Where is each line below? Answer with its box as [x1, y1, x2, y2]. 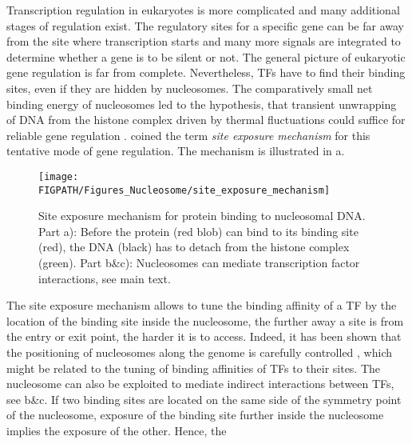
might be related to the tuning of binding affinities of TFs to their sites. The [6, 359, 381, 376]
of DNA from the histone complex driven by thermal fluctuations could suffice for [6, 111, 406, 128]
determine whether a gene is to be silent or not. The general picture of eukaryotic [6, 48, 406, 65]
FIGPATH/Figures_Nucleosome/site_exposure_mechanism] [38, 184, 331, 196]
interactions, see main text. [38, 270, 171, 286]
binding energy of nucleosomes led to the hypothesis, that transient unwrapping [6, 95, 397, 112]
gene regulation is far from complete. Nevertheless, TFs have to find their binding [6, 64, 406, 81]
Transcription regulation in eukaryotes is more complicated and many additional [6, 2, 400, 18]
